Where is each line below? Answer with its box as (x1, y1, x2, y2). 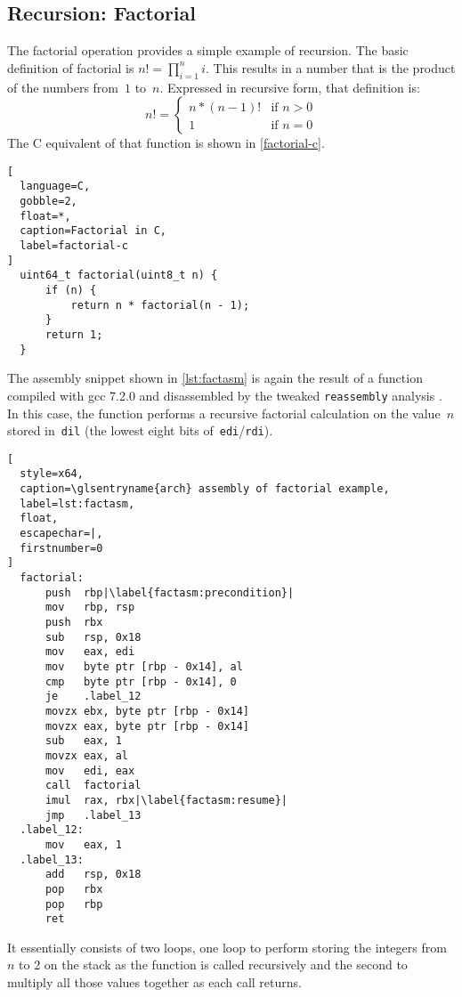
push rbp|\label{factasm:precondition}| (45, 586, 295, 599)
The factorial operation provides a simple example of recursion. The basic (7, 41, 409, 60)
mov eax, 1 (45, 838, 122, 851)
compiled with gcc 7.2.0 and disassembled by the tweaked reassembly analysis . (7, 385, 442, 404)
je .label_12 (45, 690, 142, 703)
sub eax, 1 (45, 734, 122, 748)
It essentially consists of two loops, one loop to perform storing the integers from (7, 937, 447, 956)
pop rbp (45, 897, 103, 911)
